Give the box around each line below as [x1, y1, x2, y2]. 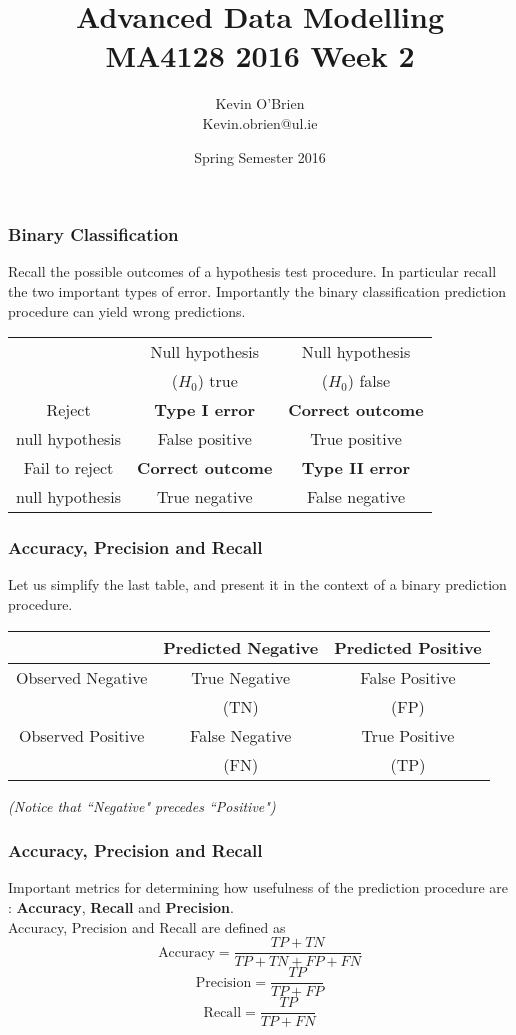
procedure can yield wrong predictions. [8, 300, 246, 321]
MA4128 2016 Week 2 [105, 35, 415, 76]
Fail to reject [23, 456, 114, 480]
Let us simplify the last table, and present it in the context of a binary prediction [8, 574, 507, 595]
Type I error [154, 398, 256, 422]
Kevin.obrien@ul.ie [202, 112, 318, 133]
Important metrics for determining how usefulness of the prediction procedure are [8, 877, 508, 898]
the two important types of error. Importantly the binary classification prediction [8, 280, 506, 301]
